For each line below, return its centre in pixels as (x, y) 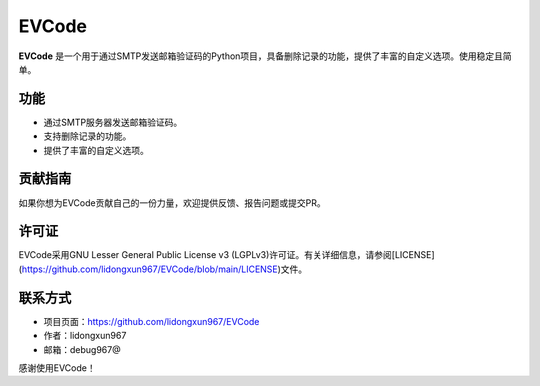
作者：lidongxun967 (85, 336)
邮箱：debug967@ (82, 349)
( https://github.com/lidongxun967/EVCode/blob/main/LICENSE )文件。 (163, 269)
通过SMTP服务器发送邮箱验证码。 (113, 122)
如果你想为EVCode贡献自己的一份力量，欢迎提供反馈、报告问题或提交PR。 (172, 202)
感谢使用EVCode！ (57, 367)
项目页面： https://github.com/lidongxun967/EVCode (151, 321)
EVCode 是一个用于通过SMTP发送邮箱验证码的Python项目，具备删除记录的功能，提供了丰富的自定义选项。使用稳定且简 (265, 56)
